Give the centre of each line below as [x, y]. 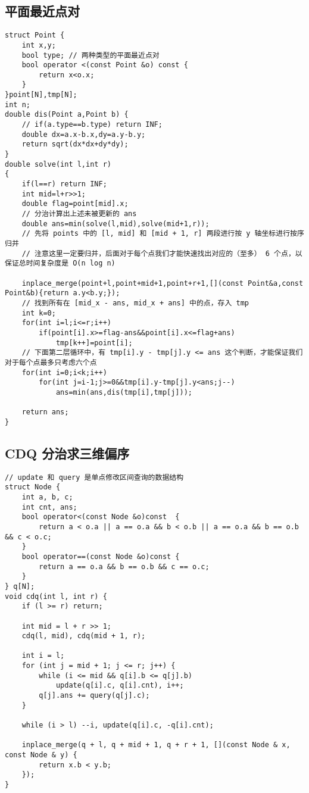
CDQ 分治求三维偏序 [67, 453]
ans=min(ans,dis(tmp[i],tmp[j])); [124, 392]
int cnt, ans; [49, 507]
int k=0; [39, 313]
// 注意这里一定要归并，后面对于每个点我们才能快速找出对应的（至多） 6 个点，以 [162, 253]
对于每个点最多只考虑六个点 [51, 362]
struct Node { [33, 487]
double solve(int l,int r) [58, 164]
